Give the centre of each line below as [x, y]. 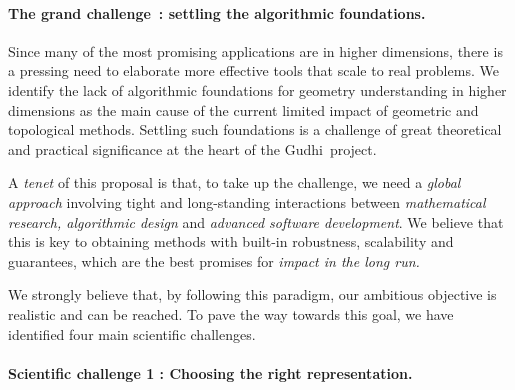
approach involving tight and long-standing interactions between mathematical [247, 201]
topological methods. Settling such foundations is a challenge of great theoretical [255, 129]
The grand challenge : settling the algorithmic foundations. [217, 12]
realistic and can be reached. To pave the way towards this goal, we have [231, 313]
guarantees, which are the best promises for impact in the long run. [214, 260]
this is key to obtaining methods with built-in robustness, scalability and [231, 241]
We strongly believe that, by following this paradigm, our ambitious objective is [252, 294]
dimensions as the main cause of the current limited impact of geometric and [243, 109]
